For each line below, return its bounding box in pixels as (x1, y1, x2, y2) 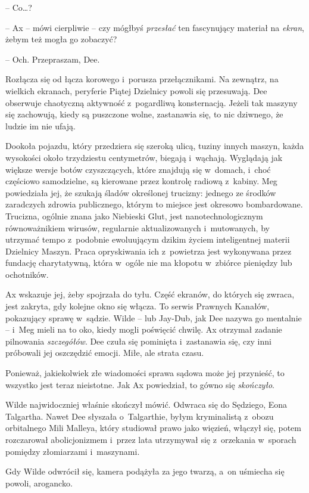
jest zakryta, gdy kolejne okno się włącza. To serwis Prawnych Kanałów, (5, 300, 270, 312)
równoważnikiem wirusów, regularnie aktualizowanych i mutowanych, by (5, 221, 270, 234)
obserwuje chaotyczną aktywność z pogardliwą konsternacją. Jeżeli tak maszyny (5, 96, 298, 108)
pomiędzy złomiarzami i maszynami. (5, 445, 140, 457)
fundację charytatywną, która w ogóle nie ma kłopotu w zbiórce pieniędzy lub (5, 256, 292, 269)
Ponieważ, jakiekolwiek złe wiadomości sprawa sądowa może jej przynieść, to (5, 367, 285, 379)
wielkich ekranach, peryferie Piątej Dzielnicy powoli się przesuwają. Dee (5, 84, 267, 97)
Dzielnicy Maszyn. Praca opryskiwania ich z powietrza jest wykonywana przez (5, 244, 292, 257)
